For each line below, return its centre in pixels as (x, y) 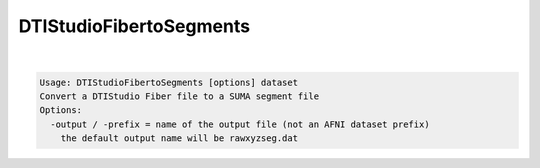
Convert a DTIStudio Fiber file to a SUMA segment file (179, 96)
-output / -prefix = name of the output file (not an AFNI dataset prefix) (240, 124)
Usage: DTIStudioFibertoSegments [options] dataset (169, 82)
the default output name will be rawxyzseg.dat (179, 138)
